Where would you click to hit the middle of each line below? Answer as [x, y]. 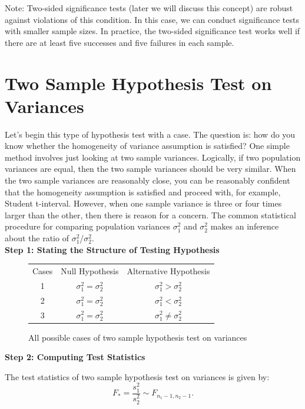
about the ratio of [37, 238]
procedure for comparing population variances [88, 226]
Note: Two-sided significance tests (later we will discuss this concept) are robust [149, 8]
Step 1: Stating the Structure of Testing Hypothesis [112, 249]
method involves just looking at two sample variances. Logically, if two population [153, 157]
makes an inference [245, 226]
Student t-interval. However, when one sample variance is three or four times [143, 203]
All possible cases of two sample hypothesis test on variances [138, 337]
